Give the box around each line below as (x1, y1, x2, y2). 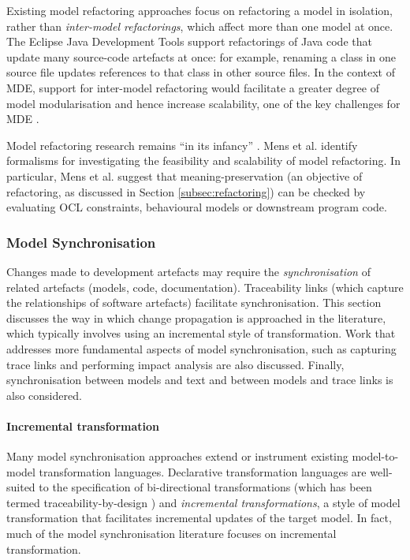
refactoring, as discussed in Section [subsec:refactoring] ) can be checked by (6, 183, 366, 200)
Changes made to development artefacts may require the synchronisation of (6, 263, 371, 279)
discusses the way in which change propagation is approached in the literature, (6, 309, 386, 326)
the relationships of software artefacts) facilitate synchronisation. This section (6, 294, 382, 311)
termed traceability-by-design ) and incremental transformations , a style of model (6, 494, 401, 510)
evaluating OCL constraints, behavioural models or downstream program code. (6, 199, 387, 215)
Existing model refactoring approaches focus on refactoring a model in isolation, (6, 2, 393, 18)
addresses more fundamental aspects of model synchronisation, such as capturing (6, 340, 397, 357)
